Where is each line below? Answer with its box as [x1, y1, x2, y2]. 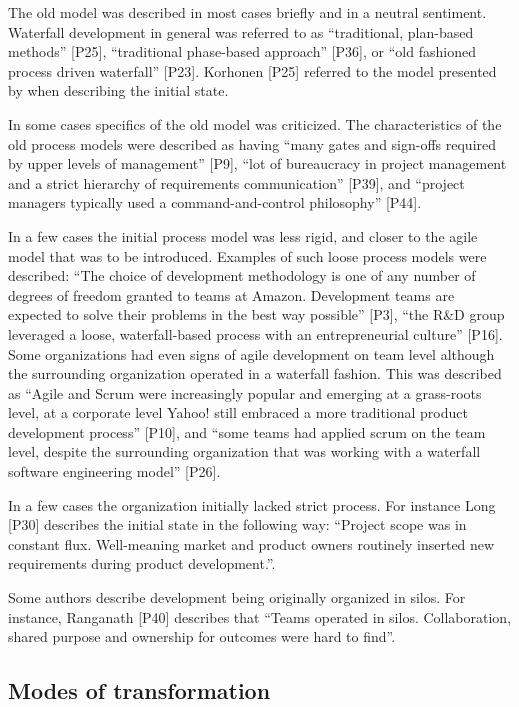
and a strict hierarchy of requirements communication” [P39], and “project [8, 172, 465, 193]
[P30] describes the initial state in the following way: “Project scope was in [8, 514, 467, 535]
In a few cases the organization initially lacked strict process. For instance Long [8, 494, 496, 515]
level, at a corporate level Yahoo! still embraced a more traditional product [8, 402, 468, 423]
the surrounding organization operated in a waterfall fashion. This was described [8, 363, 502, 384]
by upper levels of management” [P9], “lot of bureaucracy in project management [8, 153, 507, 174]
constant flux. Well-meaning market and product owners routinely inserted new [8, 533, 495, 554]
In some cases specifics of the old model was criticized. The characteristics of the [8, 113, 502, 134]
